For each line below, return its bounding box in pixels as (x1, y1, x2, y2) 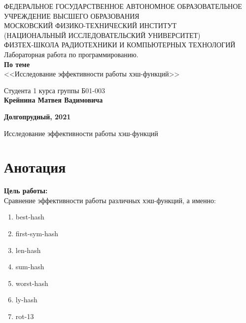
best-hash (15, 212, 44, 222)
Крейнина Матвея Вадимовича (4, 95, 103, 105)
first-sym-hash (15, 228, 59, 239)
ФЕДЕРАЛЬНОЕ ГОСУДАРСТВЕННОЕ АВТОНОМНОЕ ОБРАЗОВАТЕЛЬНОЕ (4, 1, 242, 11)
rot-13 (15, 311, 34, 321)
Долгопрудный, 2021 (4, 111, 71, 121)
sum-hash (15, 261, 44, 272)
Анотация (4, 157, 66, 177)
